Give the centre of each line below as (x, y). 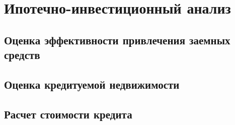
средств (22, 55)
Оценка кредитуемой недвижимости (92, 84)
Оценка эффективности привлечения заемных (117, 40)
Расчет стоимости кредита (68, 114)
